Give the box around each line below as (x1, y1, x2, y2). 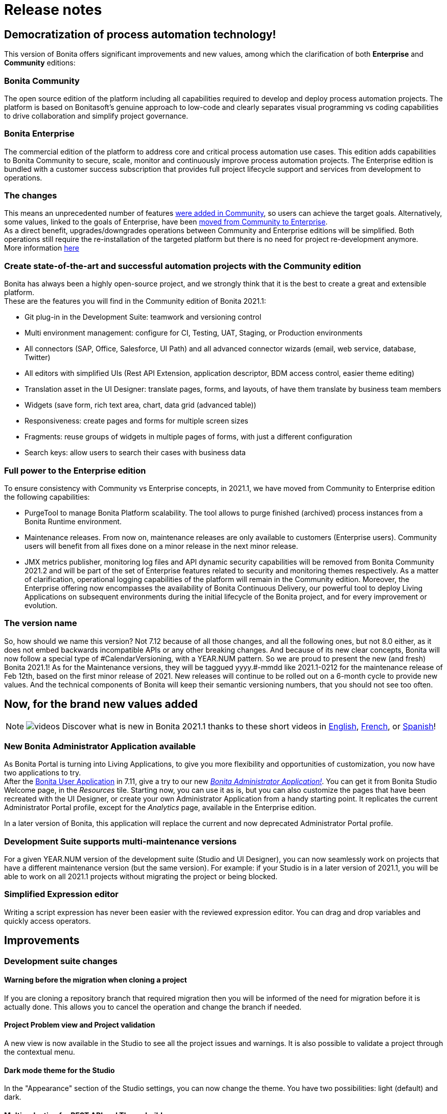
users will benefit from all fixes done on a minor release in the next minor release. (25, 541, 298, 550)
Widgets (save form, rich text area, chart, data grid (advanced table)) (25, 400, 256, 410)
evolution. (25, 600, 58, 610)
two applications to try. (4, 768, 81, 777)
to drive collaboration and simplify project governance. (4, 111, 189, 120)
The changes (4, 190, 57, 201)
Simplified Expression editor (4, 889, 119, 900)
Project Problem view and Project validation (4, 1020, 155, 1030)
